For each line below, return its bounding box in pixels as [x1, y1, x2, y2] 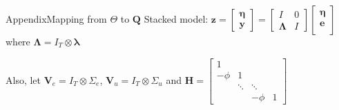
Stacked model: [144, 12, 209, 25]
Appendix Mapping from [6, 12, 107, 25]
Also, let [6, 72, 41, 87]
